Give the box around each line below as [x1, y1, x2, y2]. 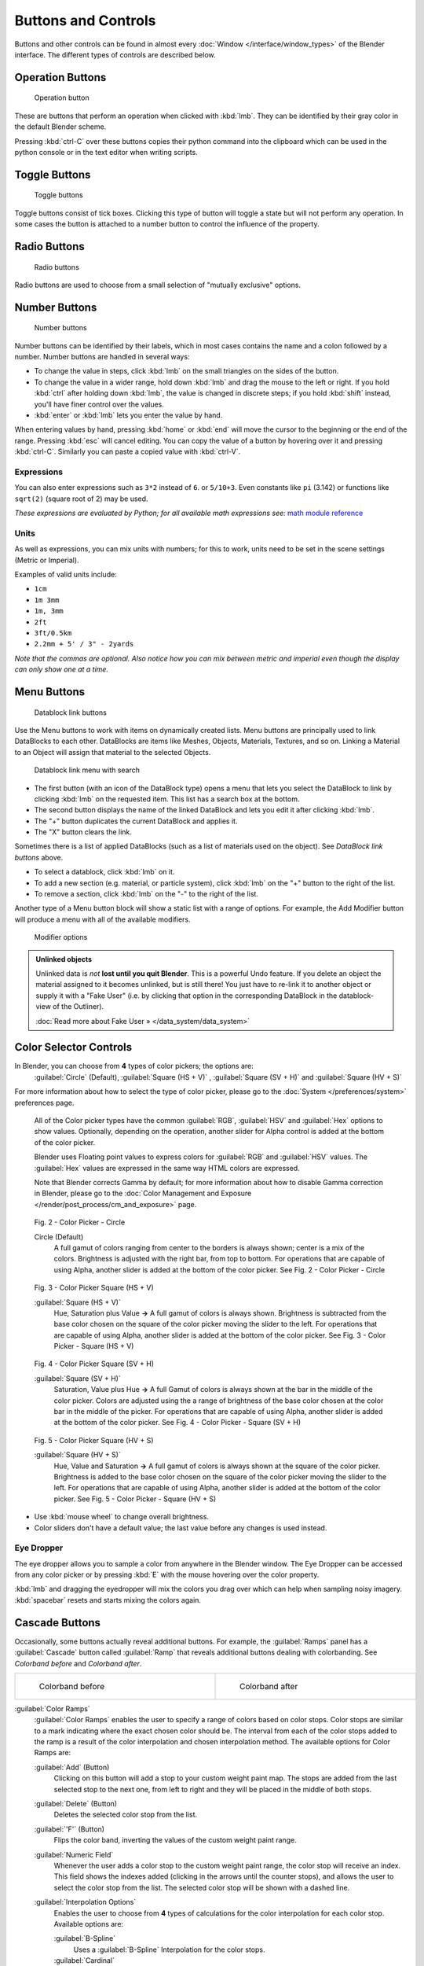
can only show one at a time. [14, 665, 109, 674]
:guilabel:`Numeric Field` [34, 1850, 114, 1859]
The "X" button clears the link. [34, 827, 133, 837]
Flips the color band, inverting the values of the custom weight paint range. [53, 1835, 298, 1845]
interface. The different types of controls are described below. [14, 50, 216, 59]
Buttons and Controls [14, 12, 156, 29]
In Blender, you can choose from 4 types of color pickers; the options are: [14, 1062, 254, 1071]
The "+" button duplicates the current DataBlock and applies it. [34, 816, 238, 826]
